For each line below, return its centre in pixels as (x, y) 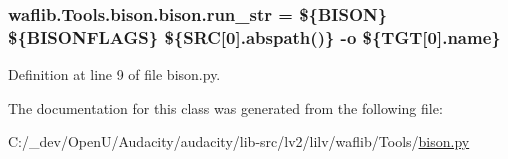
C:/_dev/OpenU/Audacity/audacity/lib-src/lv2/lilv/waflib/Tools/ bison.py (239, 141)
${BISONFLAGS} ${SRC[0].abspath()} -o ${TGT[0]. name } (254, 36)
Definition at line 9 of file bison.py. (114, 74)
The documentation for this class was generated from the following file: (225, 107)
